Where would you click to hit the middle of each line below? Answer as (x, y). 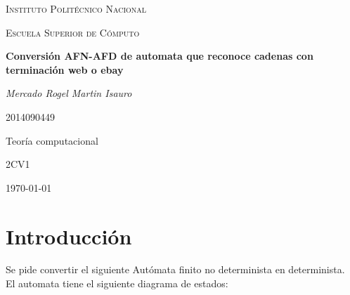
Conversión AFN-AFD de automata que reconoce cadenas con (160, 56)
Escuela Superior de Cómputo (73, 32)
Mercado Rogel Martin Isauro (69, 93)
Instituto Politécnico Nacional (76, 8)
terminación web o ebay (65, 69)
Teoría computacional (52, 140)
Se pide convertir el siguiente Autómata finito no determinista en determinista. (175, 269)
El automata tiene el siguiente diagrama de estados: (117, 283)
